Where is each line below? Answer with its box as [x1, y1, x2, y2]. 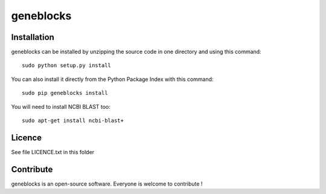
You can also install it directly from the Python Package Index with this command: [11, 76, 214, 83]
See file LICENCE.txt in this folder [11, 148, 95, 155]
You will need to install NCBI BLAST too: [11, 103, 111, 110]
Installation [11, 32, 54, 42]
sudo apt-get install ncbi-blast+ [22, 117, 124, 124]
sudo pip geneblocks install [22, 89, 108, 97]
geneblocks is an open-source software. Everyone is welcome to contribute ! [11, 180, 203, 187]
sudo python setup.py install [22, 62, 112, 69]
